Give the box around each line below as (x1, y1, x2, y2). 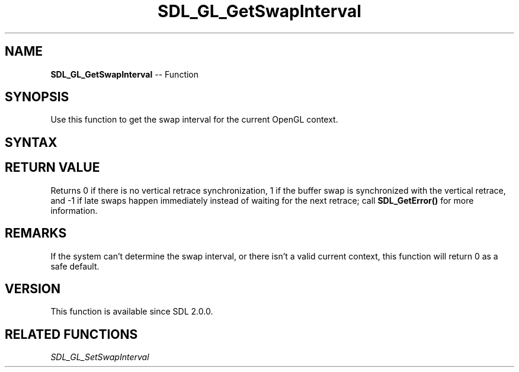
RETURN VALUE (5, 160, 100, 175)
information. (50, 205, 98, 216)
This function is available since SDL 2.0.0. (50, 306, 213, 317)
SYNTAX (5, 134, 57, 150)
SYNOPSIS (5, 89, 69, 105)
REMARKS (5, 226, 67, 241)
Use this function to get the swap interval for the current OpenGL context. (50, 114, 338, 125)
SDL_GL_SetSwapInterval (50, 352, 149, 363)
